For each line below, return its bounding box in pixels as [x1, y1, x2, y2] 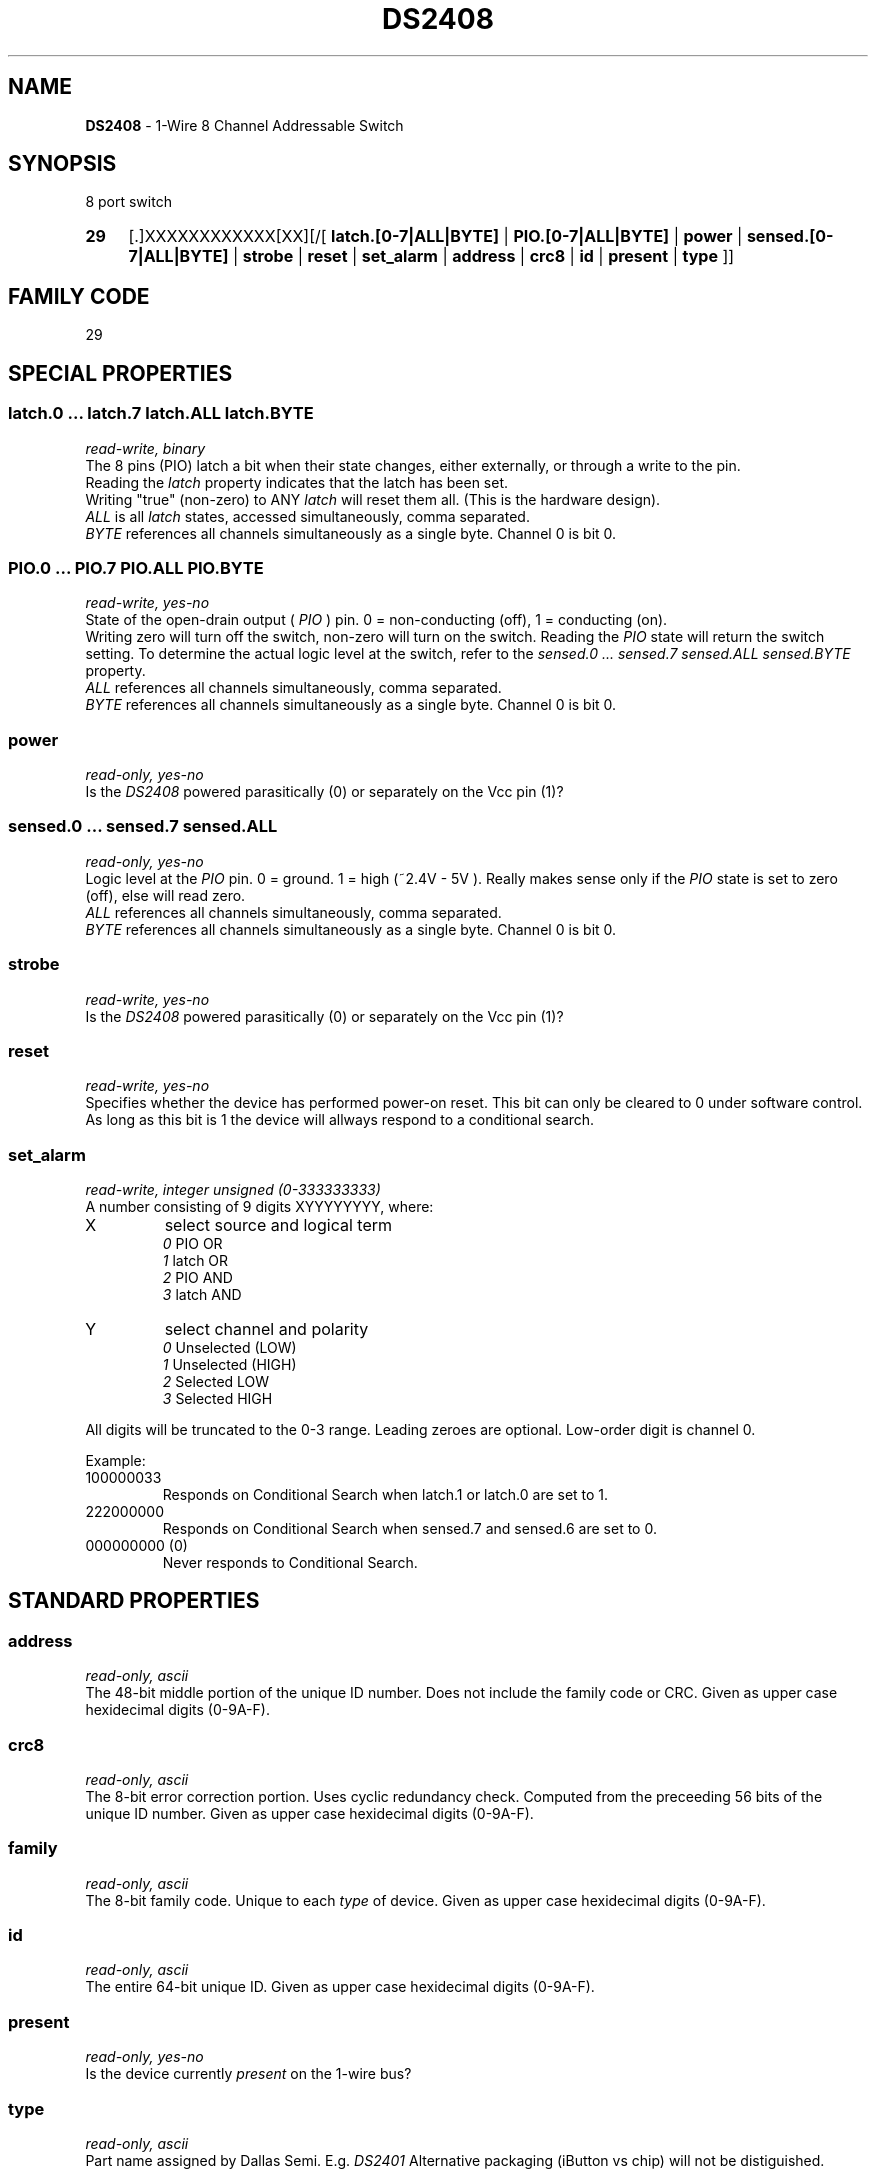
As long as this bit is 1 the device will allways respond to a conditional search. [85, 1111, 595, 1129]
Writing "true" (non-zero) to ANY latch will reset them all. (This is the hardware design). [85, 490, 661, 508]
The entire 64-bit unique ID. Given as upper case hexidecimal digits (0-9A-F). [85, 1978, 595, 1996]
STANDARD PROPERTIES [8, 1588, 260, 1614]
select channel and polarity [164, 1319, 369, 1339]
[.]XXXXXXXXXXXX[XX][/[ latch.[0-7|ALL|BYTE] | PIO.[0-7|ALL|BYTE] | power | [128, 226, 743, 247]
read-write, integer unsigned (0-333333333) [85, 1181, 381, 1198]
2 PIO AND [162, 1269, 233, 1286]
